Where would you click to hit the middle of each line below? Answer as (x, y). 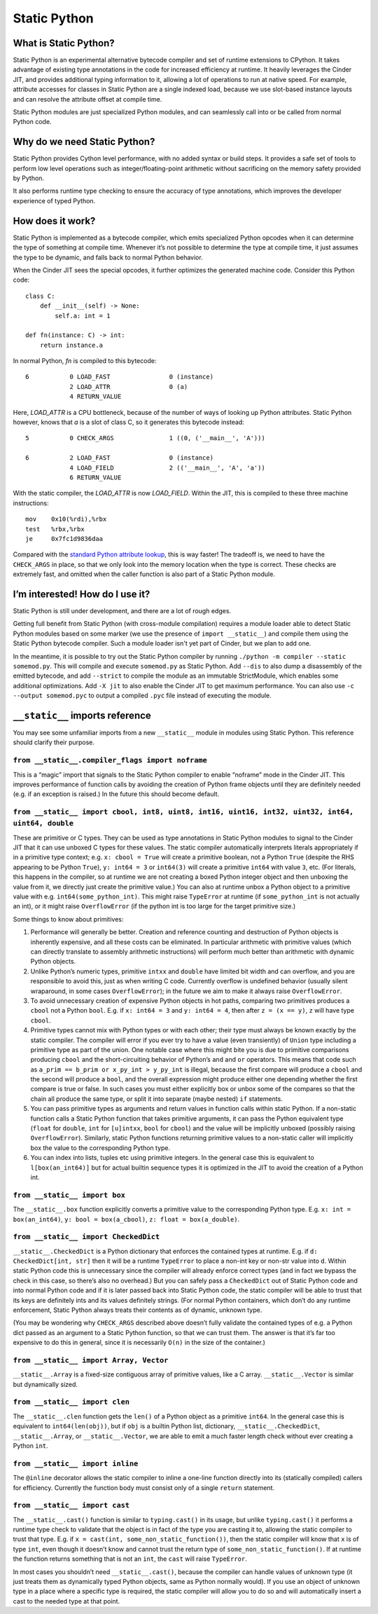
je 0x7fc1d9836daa (64, 539)
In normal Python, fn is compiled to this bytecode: (85, 361)
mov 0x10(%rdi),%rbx (66, 519)
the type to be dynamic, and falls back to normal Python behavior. (108, 257)
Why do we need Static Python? (84, 142)
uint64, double (43, 823)
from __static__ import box (69, 1195)
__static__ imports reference (82, 715)
